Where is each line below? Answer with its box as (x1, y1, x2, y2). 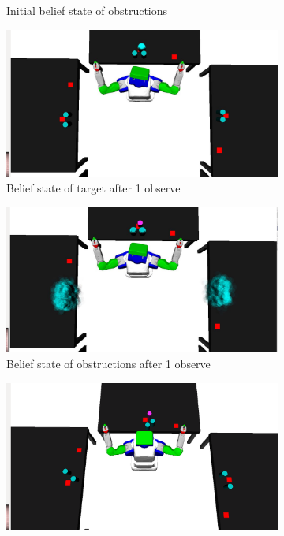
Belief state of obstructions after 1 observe (6, 355, 211, 371)
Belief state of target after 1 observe (6, 179, 181, 195)
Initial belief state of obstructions (6, 2, 168, 18)
